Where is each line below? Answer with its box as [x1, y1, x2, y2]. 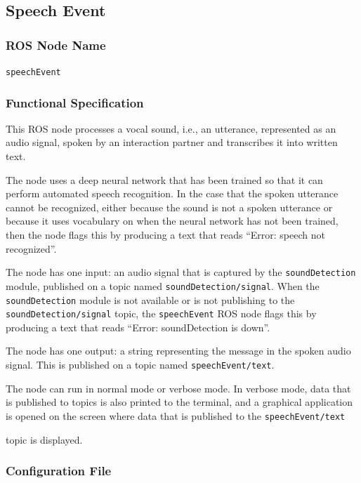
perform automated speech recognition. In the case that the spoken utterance [6, 186, 339, 201]
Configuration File [6, 462, 112, 479]
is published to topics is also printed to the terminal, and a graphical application [6, 395, 353, 409]
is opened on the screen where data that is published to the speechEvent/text [6, 408, 346, 423]
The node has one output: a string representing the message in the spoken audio [6, 343, 351, 358]
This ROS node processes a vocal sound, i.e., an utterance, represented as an [6, 121, 336, 135]
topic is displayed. [6, 432, 83, 446]
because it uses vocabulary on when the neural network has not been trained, [6, 213, 339, 228]
